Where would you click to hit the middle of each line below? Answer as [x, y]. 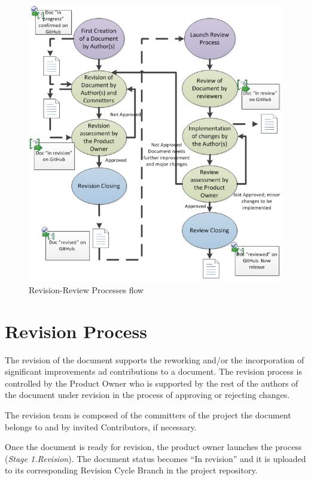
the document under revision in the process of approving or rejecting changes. [147, 395]
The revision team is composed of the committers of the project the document [148, 414]
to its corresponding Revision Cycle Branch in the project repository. [131, 470]
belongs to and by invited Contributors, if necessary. [101, 426]
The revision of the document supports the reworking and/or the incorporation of [155, 359]
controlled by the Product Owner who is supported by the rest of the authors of [152, 383]
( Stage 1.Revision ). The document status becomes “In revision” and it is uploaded [155, 458]
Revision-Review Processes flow [86, 289]
